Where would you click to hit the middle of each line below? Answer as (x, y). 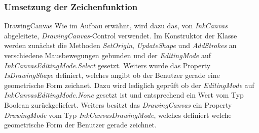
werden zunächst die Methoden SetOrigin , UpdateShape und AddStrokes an (120, 45)
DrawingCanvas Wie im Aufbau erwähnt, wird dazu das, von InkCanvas (116, 26)
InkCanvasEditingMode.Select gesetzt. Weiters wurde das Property (107, 65)
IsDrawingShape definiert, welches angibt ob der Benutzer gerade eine (112, 75)
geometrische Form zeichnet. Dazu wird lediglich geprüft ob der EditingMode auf (129, 85)
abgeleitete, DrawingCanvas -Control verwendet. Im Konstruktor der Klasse (121, 35)
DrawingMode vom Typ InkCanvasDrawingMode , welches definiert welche (118, 115)
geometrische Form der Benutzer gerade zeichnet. (80, 125)
